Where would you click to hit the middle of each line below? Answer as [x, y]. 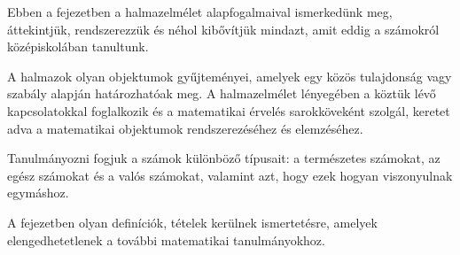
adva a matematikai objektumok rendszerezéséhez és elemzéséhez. [185, 128]
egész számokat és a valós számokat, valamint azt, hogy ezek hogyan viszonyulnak [230, 175]
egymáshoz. [38, 193]
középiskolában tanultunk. [78, 46]
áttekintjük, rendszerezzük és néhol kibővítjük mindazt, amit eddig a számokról [223, 29]
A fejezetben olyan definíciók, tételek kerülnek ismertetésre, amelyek [192, 222]
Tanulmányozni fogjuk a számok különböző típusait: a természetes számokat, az [224, 158]
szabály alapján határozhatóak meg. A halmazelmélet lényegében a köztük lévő [222, 93]
